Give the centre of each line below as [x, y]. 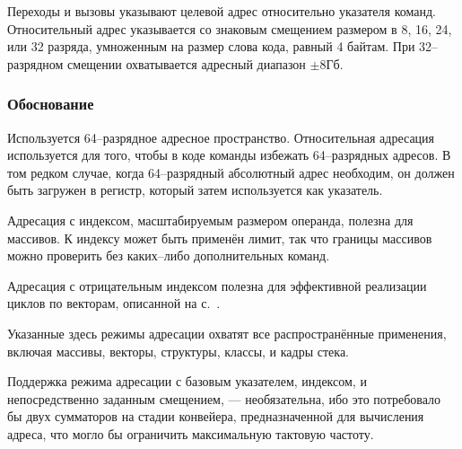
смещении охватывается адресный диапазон [187, 63]
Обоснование [51, 104]
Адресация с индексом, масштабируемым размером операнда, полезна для [210, 220]
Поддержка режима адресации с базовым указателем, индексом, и [187, 381]
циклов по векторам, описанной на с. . [114, 303]
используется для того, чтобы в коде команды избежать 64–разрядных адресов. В [229, 155]
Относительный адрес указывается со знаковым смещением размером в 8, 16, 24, [230, 28]
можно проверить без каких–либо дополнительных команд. [169, 255]
